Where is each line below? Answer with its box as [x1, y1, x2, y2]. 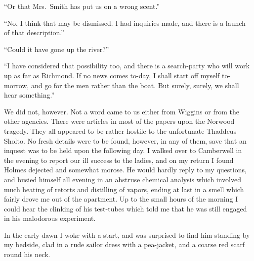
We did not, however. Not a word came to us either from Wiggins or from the [4, 106, 239, 116]
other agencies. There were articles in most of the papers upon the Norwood [4, 116, 235, 126]
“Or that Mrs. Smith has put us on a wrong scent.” [4, 1, 160, 11]
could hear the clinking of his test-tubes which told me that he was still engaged [4, 203, 247, 213]
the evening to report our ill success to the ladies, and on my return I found [4, 155, 234, 165]
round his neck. [4, 249, 50, 260]
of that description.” [4, 27, 64, 38]
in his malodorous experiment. [4, 213, 96, 223]
